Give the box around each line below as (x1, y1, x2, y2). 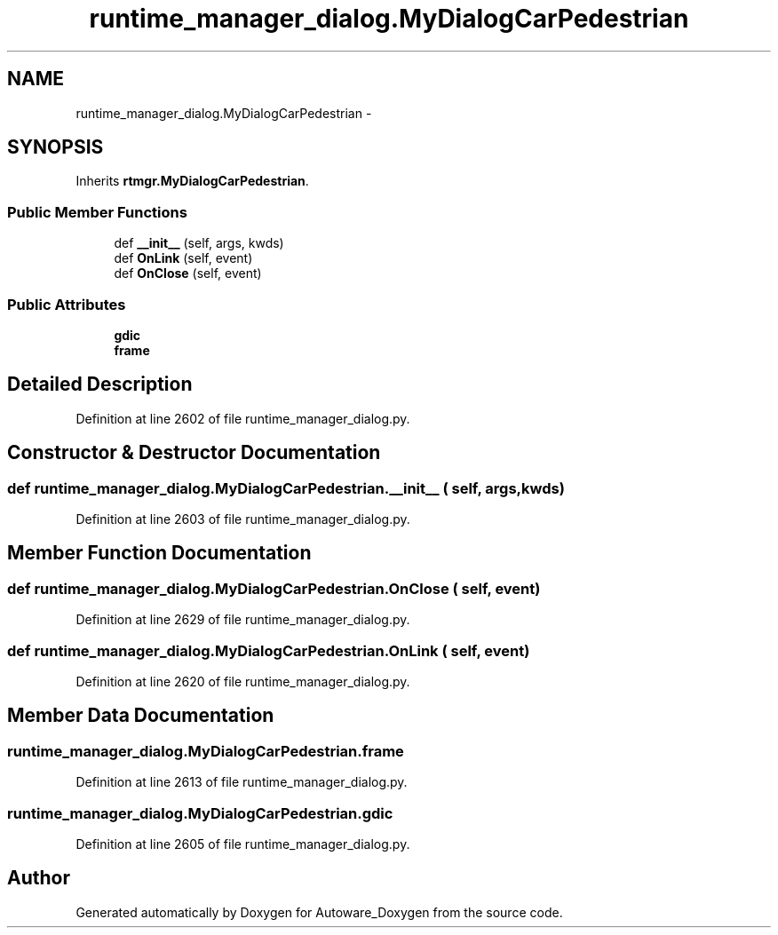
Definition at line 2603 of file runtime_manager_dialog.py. (75, 511, 410, 527)
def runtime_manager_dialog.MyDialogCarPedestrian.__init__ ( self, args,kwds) (7, 479, 565, 497)
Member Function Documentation (7, 542, 312, 565)
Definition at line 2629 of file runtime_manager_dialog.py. (75, 612, 410, 628)
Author (7, 867, 70, 890)
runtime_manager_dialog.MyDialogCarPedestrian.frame (7, 741, 404, 760)
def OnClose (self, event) (114, 265, 262, 281)
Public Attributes (7, 295, 126, 313)
